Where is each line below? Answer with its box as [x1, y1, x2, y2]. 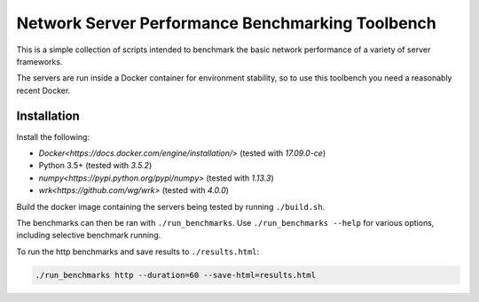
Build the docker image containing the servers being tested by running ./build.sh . [16, 201, 326, 212]
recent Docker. [16, 85, 71, 96]
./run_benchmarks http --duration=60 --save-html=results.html [35, 270, 317, 280]
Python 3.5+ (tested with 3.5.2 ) [38, 160, 153, 171]
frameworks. [16, 56, 63, 66]
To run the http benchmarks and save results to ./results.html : [16, 246, 260, 257]
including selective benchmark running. [16, 230, 161, 241]
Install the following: [16, 131, 90, 142]
